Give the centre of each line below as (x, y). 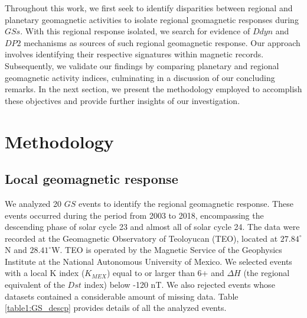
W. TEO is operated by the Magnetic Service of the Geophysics (167, 250)
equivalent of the (35, 285)
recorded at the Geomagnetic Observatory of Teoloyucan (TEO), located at (141, 238)
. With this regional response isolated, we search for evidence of (135, 31)
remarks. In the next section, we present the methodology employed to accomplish (153, 89)
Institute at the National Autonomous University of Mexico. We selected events (148, 261)
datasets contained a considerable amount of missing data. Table (122, 296)
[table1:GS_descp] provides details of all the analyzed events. (116, 308)
